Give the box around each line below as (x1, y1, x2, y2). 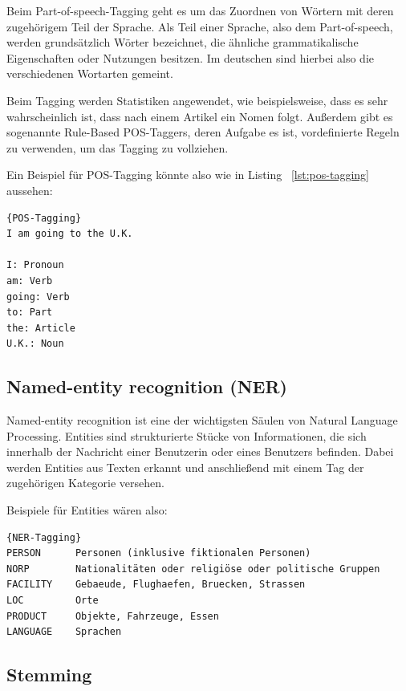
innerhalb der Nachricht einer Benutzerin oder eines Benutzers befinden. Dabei (6, 443, 394, 460)
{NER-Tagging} (6, 531, 82, 543)
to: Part (6, 307, 53, 319)
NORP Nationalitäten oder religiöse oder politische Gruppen (6, 563, 380, 575)
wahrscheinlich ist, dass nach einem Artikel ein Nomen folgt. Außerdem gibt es (6, 108, 393, 124)
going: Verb (6, 291, 70, 303)
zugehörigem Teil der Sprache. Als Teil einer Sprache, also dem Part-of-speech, (6, 18, 393, 35)
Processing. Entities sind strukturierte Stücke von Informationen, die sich (6, 427, 367, 444)
